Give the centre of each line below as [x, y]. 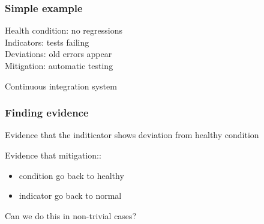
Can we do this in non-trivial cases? [71, 215]
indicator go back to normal [70, 195]
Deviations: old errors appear [58, 54]
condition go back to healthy [71, 175]
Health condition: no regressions [64, 30]
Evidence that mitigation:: [53, 155]
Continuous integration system [61, 86]
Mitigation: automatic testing [59, 65]
